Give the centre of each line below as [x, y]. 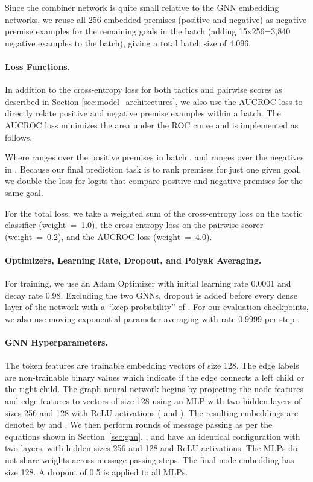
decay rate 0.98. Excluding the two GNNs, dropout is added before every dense [151, 295]
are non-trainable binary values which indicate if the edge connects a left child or [155, 377]
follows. [19, 137]
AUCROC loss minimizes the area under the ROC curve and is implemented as [152, 125]
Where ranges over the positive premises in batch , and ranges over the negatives [154, 157]
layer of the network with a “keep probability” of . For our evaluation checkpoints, [157, 307]
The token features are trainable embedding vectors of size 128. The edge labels [152, 365]
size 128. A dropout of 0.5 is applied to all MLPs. [96, 471]
